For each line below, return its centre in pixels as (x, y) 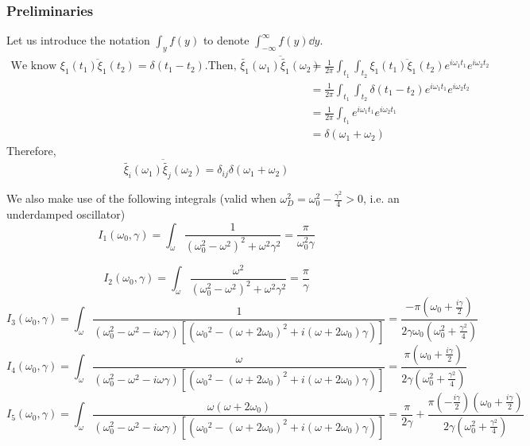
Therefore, (31, 151)
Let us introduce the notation (78, 40)
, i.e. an (381, 198)
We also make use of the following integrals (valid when (141, 198)
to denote (226, 40)
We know (34, 66)
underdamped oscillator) (66, 214)
